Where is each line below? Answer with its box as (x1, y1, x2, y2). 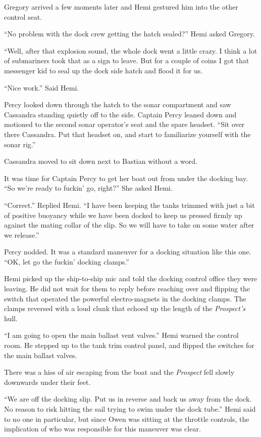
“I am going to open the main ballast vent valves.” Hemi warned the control (4, 330, 239, 340)
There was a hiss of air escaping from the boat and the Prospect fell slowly (4, 367, 235, 377)
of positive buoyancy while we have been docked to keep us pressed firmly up (4, 209, 242, 220)
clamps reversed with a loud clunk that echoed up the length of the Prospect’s (4, 303, 245, 314)
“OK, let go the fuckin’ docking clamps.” (4, 256, 129, 267)
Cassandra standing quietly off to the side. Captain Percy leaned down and (4, 109, 237, 119)
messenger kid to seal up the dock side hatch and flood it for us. (4, 65, 203, 75)
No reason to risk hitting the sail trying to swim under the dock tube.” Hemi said (4, 404, 256, 414)
